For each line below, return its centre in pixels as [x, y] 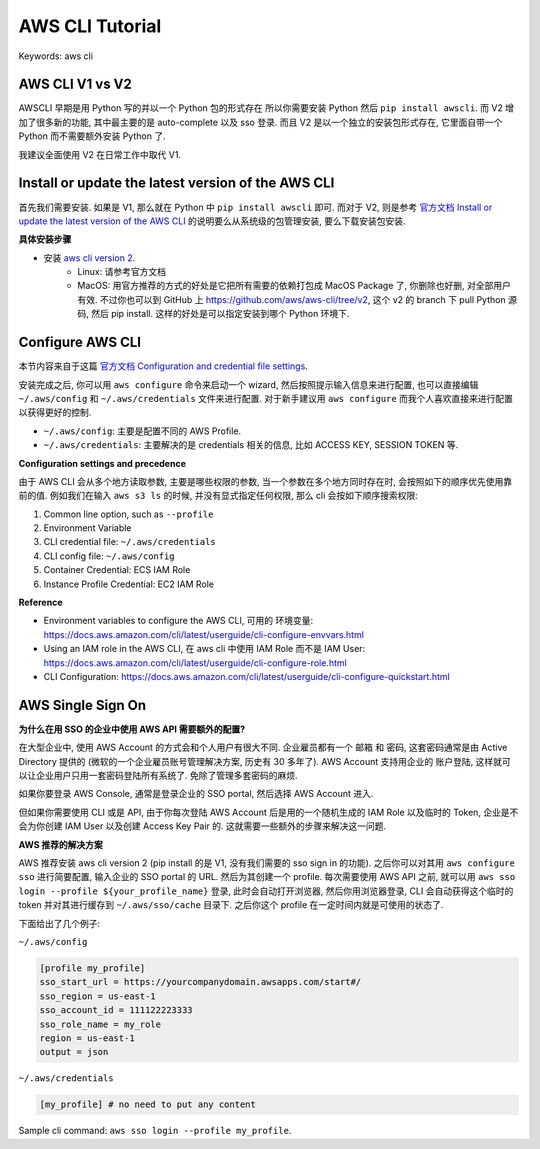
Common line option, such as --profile [128, 514]
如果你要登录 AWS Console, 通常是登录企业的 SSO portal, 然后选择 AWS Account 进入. [196, 794]
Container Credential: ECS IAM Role [117, 570]
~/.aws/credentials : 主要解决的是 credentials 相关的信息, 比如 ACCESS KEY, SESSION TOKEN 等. [251, 445]
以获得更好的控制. [55, 412]
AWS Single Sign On [82, 705]
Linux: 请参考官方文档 [122, 272]
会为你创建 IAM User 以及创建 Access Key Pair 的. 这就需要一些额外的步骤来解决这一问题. [202, 826]
